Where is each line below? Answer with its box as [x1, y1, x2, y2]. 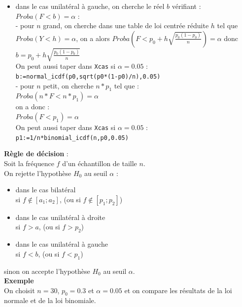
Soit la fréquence [4, 158, 54, 168]
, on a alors [76, 33, 110, 43]
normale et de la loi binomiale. [4, 295, 96, 306]
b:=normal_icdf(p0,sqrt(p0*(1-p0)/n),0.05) [15, 73, 161, 80]
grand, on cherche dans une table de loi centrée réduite [43, 20, 209, 31]
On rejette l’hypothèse [4, 168, 71, 178]
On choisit [4, 285, 35, 295]
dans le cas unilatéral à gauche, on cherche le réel [15, 1, 165, 11]
